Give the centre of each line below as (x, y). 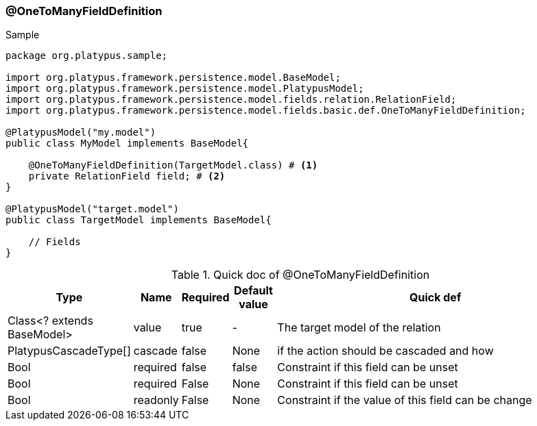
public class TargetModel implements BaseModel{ (139, 220)
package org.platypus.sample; (87, 56)
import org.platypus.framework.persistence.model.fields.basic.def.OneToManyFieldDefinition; (266, 111)
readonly (156, 400)
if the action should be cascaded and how (385, 351)
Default (253, 291)
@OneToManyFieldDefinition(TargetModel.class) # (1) (173, 165)
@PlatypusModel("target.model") (92, 209)
